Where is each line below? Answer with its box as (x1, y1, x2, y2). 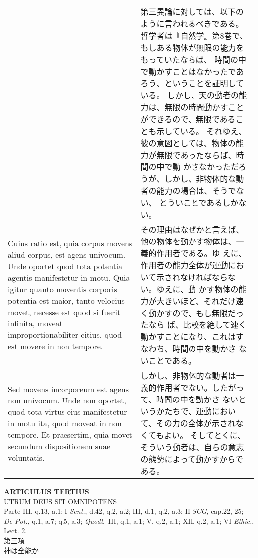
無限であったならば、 (156, 149, 236, 160)
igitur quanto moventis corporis (8, 283, 117, 295)
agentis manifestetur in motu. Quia (8, 272, 130, 283)
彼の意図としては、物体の (140, 137, 236, 149)
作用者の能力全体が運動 (140, 259, 228, 271)
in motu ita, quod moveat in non (8, 417, 122, 429)
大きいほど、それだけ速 (156, 295, 244, 307)
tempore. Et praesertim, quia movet (8, 428, 132, 440)
